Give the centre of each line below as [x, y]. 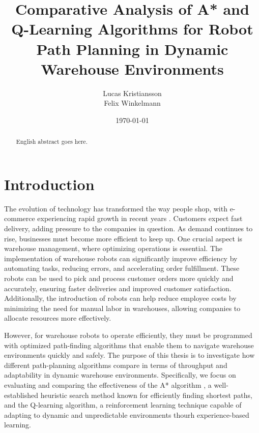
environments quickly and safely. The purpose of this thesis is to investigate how [129, 355]
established [21, 395]
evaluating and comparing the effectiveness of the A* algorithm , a [108, 384]
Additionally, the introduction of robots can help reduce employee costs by [120, 298]
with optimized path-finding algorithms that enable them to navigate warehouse [129, 345]
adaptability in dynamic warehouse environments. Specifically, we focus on [120, 375]
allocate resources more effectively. [58, 318]
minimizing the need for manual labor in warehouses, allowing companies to [122, 308]
